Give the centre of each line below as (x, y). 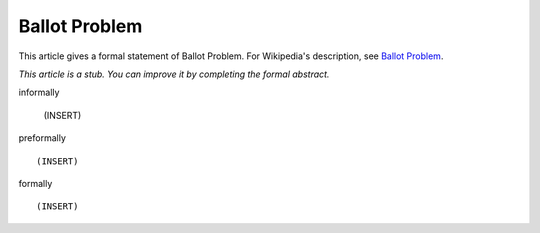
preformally (42, 138)
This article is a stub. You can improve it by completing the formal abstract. (174, 74)
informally (39, 92)
